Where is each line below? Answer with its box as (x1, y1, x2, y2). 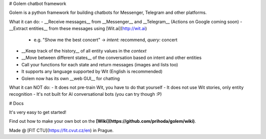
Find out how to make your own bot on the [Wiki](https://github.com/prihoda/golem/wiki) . (9, 118, 197, 124)
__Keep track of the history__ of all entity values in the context (21, 48, 147, 54)
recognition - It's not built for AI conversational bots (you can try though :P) (9, 91, 162, 97)
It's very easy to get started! (9, 110, 66, 115)
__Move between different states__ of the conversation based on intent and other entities (21, 55, 202, 61)
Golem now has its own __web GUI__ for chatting (21, 75, 120, 81)
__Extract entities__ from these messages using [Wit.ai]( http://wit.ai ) (9, 26, 147, 31)
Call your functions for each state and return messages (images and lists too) (21, 61, 178, 67)
